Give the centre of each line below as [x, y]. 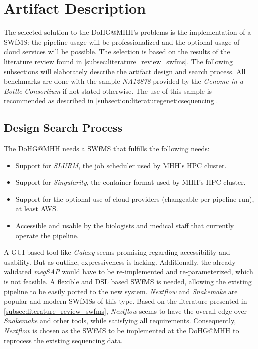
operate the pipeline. [47, 235]
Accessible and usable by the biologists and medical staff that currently [125, 226]
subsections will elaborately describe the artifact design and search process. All [125, 71]
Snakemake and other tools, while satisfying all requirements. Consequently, [120, 321]
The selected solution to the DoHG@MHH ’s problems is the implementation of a [128, 32]
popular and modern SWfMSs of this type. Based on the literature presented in [126, 301]
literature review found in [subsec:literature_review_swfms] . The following [118, 61]
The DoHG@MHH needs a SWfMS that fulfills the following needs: [107, 149]
